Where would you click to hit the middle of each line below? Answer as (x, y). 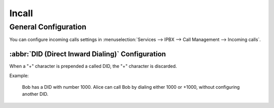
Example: (19, 76)
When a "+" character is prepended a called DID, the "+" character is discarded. (93, 66)
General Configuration (48, 27)
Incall (21, 13)
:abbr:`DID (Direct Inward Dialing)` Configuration (88, 54)
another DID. (35, 94)
